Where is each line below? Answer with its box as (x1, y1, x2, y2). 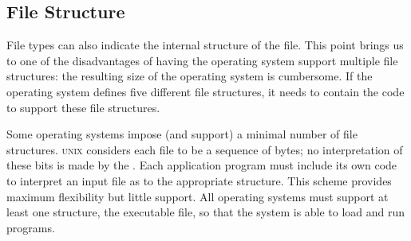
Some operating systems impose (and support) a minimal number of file (6, 126, 358, 142)
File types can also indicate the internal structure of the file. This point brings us (6, 37, 404, 53)
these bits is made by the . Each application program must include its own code (6, 157, 397, 173)
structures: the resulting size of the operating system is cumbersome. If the (6, 68, 373, 84)
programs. (6, 219, 55, 235)
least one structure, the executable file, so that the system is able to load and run (6, 204, 405, 220)
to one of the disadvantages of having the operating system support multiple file (6, 52, 398, 68)
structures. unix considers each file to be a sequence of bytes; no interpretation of (6, 141, 403, 157)
